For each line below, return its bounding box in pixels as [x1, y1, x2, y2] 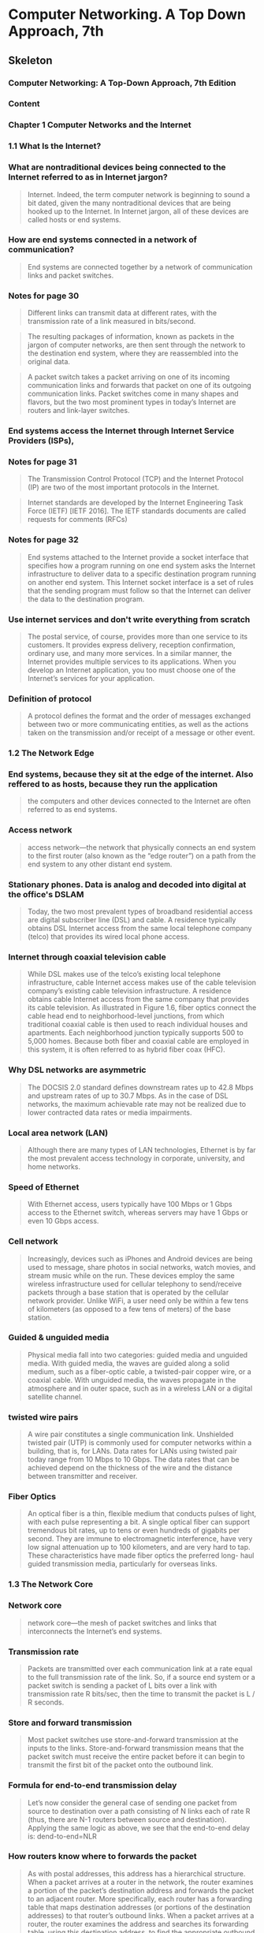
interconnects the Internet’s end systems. [27, 1626, 162, 1636]
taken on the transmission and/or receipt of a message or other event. [27, 728, 255, 738]
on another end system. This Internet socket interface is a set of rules [27, 577, 254, 587]
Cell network [8, 1236, 58, 1247]
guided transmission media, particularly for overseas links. [27, 1559, 218, 1569]
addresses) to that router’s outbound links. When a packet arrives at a [27, 1910, 255, 1920]
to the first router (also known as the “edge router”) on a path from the [27, 851, 256, 860]
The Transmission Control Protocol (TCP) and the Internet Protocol [27, 475, 244, 484]
